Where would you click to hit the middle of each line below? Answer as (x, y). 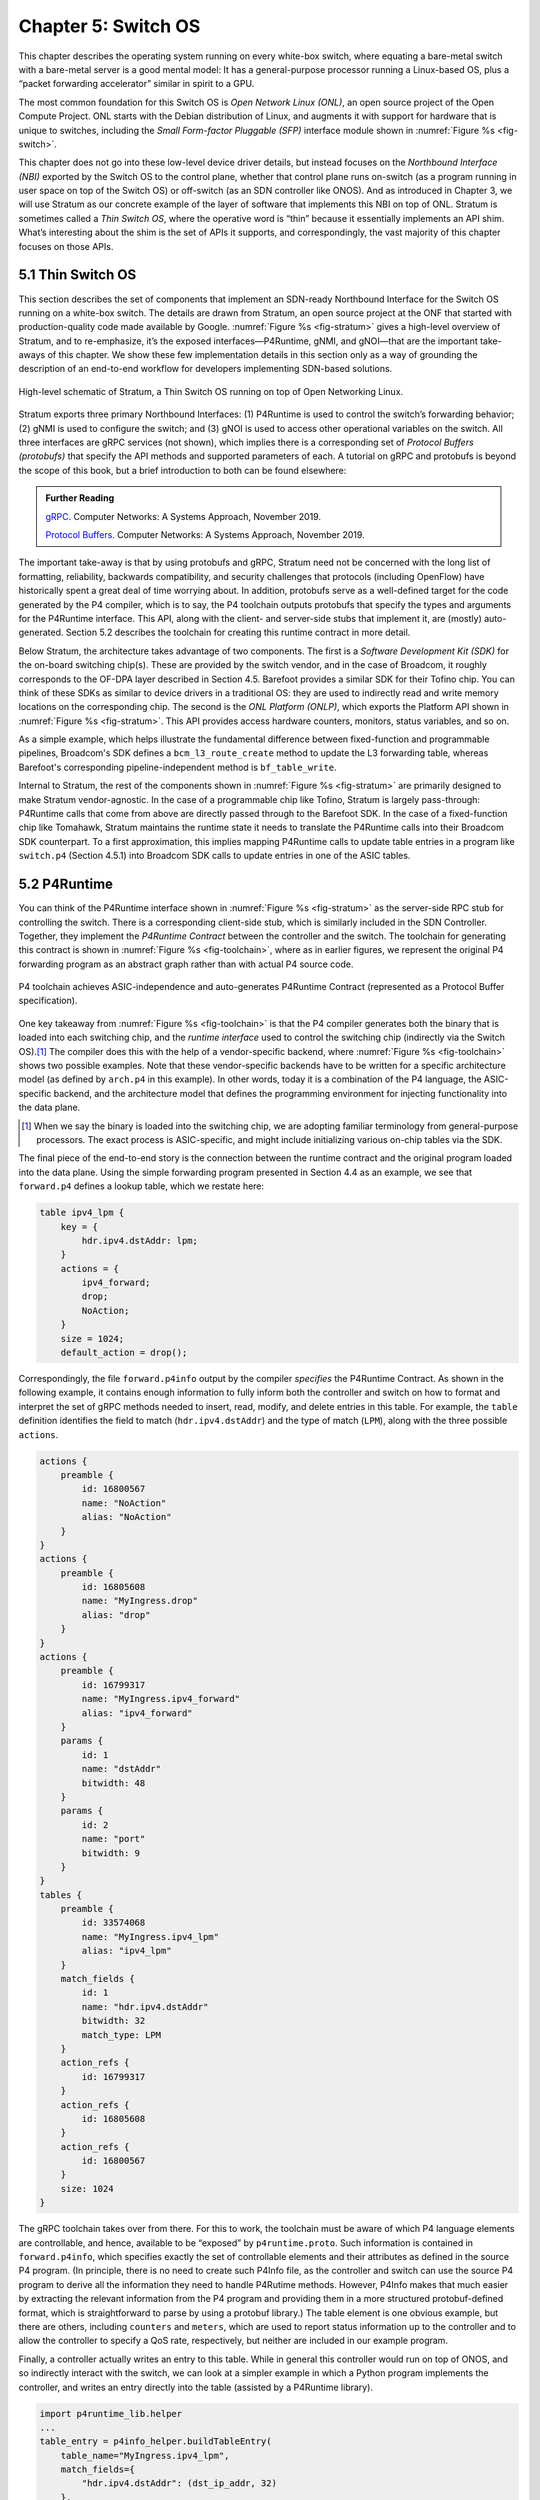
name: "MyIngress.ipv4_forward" (160, 1699)
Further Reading (80, 498)
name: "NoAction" (124, 1503)
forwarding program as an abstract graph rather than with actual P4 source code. (186, 964)
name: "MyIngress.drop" (140, 1601)
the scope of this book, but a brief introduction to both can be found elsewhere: (182, 470)
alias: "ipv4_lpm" (126, 1951)
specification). (48, 1001)
